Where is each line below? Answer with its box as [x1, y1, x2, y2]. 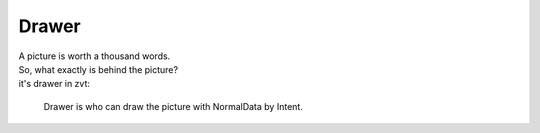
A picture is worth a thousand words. [18, 50, 171, 62]
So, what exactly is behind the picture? [18, 63, 179, 75]
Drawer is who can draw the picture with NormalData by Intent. [43, 100, 304, 112]
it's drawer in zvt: [18, 78, 90, 90]
